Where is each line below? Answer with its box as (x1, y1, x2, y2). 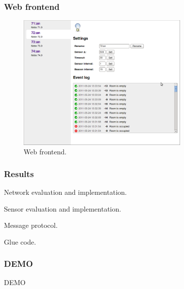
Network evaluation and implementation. (4, 187, 127, 197)
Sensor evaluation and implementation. (4, 203, 122, 214)
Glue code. (4, 236, 36, 247)
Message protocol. (4, 220, 58, 230)
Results (4, 167, 34, 180)
